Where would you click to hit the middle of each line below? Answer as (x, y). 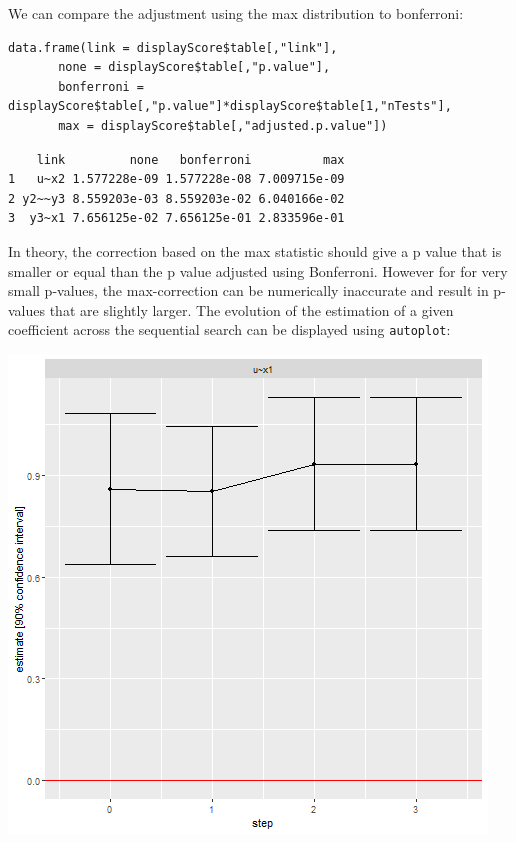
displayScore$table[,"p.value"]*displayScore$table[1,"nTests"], (230, 106)
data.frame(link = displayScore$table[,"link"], (173, 47)
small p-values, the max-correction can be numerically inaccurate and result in (248, 290)
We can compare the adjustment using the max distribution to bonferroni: (236, 13)
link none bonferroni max (190, 159)
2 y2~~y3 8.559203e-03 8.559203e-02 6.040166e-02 (176, 198)
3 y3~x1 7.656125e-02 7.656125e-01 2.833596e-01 (176, 218)
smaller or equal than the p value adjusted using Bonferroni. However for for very (258, 270)
